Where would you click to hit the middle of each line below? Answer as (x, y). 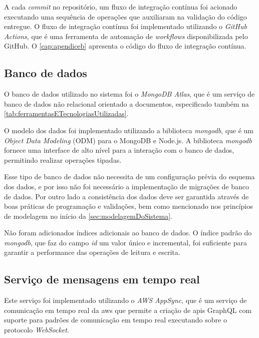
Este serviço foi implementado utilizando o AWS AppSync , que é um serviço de (125, 300)
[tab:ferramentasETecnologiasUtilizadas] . (66, 113)
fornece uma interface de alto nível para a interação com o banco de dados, (119, 150)
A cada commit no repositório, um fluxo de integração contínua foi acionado (121, 7)
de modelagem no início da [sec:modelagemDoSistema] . (88, 216)
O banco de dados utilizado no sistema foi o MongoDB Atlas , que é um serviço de (129, 94)
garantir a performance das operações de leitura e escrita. (92, 252)
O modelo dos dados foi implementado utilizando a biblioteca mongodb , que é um (129, 130)
